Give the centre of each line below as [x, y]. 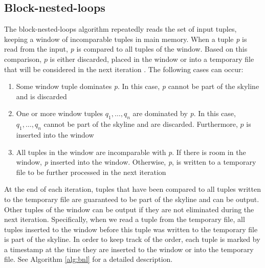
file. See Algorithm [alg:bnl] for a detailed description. [89, 259]
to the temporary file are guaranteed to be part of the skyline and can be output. [132, 199]
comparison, [23, 59]
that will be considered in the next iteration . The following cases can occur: [124, 69]
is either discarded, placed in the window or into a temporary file [152, 59]
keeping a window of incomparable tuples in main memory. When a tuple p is [126, 39]
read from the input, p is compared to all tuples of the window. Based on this [126, 49]
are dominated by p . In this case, [184, 113]
